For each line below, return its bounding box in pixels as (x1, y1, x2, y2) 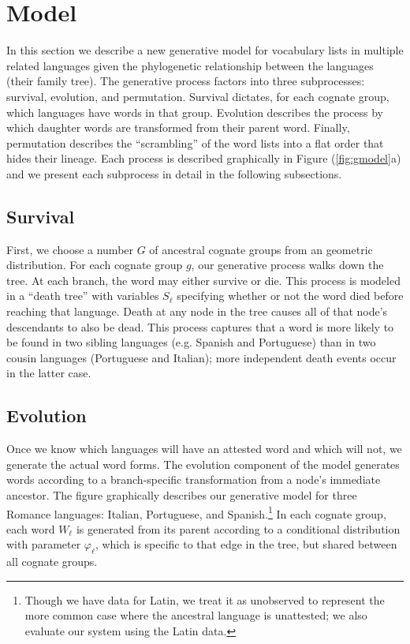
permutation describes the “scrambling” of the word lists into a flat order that (6, 134, 384, 151)
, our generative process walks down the (191, 256, 384, 273)
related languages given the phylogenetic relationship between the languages (6, 57, 374, 73)
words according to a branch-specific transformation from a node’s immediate (6, 471, 381, 488)
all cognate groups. (6, 553, 98, 570)
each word (6, 520, 55, 537)
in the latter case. (6, 365, 91, 381)
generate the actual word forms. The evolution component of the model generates (6, 455, 400, 472)
